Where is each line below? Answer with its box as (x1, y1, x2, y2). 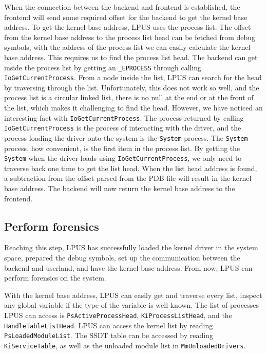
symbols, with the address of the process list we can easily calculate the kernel (4, 42, 251, 52)
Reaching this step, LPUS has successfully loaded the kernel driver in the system (4, 242, 258, 253)
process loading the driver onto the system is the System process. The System (4, 132, 248, 143)
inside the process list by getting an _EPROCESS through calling (4, 62, 202, 72)
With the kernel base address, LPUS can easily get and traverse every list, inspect (4, 289, 262, 300)
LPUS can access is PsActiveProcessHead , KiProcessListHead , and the (4, 310, 232, 321)
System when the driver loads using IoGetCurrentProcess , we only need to (4, 153, 242, 163)
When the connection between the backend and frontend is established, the (4, 2, 240, 12)
